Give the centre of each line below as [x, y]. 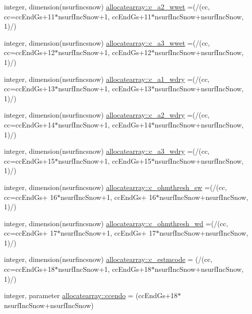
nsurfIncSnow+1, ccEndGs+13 [105, 89]
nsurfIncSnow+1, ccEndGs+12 [105, 52]
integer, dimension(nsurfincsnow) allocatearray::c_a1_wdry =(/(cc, [107, 79]
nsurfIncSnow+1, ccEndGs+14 [105, 124]
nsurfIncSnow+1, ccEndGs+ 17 [108, 233]
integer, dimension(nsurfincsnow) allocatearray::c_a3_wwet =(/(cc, [107, 42]
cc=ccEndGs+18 [30, 269]
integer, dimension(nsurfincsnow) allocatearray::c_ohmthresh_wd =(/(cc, [116, 223]
